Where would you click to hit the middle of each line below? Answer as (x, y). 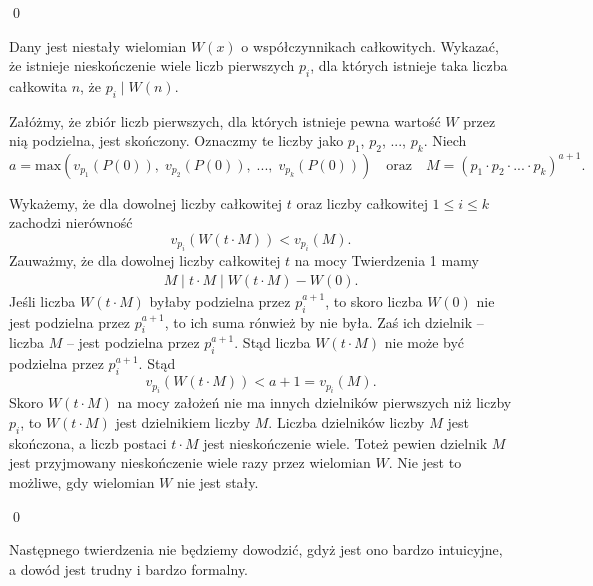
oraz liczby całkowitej (362, 202)
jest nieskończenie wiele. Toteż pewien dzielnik (345, 442)
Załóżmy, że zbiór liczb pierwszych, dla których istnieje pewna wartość (225, 120)
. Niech (445, 140)
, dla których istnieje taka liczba (409, 65)
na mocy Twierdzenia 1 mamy (386, 260)
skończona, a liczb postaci (88, 442)
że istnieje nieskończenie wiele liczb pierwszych (152, 65)
